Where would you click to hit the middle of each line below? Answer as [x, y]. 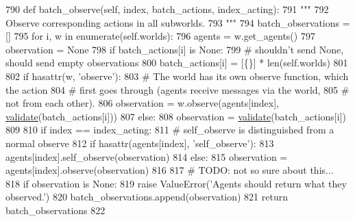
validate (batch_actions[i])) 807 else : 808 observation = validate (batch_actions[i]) [176, 116]
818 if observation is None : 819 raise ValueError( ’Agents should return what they [176, 183]
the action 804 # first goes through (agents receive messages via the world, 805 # [177, 89]
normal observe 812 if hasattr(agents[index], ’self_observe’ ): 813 [140, 143]
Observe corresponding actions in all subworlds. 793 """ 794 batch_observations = [178, 22]
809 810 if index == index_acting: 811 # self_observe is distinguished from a [170, 130]
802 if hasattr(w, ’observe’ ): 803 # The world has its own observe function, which [177, 76]
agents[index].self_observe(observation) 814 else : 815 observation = [147, 156]
